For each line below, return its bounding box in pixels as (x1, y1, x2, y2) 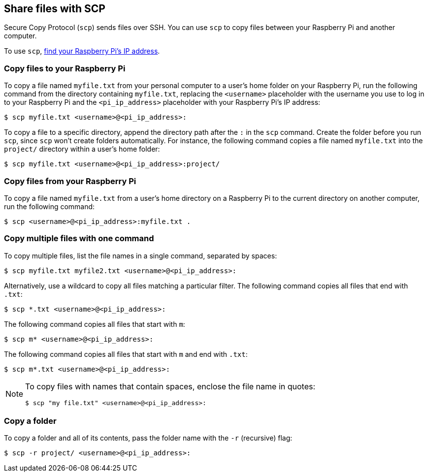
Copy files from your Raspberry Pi (4, 176, 136, 186)
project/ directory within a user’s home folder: (4, 145, 160, 154)
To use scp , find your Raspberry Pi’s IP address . (4, 47, 160, 56)
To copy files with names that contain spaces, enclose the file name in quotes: (25, 381, 316, 391)
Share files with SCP (4, 2, 105, 15)
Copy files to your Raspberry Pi (4, 63, 126, 73)
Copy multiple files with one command (4, 233, 154, 244)
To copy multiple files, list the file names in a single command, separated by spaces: (4, 251, 277, 260)
